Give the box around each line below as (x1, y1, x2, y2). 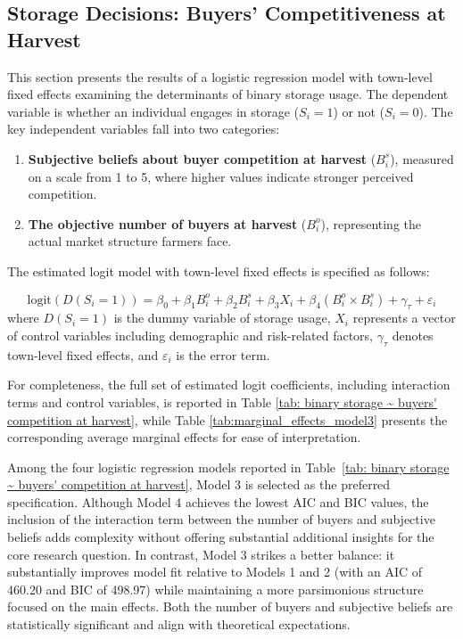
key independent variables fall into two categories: (7, 119, 280, 138)
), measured (390, 149, 454, 168)
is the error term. (176, 345, 270, 364)
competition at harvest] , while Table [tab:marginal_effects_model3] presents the (7, 410, 448, 429)
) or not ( (333, 102, 385, 120)
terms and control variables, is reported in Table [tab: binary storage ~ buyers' (7, 392, 437, 411)
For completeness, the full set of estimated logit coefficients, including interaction (7, 375, 451, 394)
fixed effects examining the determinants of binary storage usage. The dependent (7, 85, 449, 103)
